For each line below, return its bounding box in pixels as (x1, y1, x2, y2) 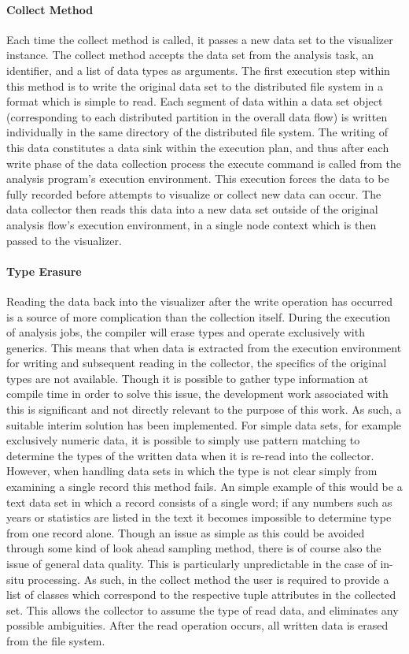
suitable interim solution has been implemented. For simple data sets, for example (6, 416, 402, 433)
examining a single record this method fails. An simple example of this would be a (6, 478, 403, 495)
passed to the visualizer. (6, 232, 122, 248)
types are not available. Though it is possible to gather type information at (6, 370, 369, 386)
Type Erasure (6, 262, 82, 279)
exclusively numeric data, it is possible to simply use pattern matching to (6, 432, 360, 448)
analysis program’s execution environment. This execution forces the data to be (6, 170, 389, 187)
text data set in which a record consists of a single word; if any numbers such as (6, 493, 392, 510)
